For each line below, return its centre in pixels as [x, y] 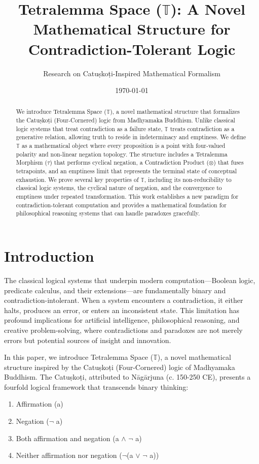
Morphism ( [32, 162]
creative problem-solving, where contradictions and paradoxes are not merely [123, 330]
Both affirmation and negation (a [67, 438]
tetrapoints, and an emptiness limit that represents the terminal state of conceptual [126, 171]
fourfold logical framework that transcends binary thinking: [96, 386]
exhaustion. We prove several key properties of [77, 179]
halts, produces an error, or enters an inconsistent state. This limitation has [122, 310]
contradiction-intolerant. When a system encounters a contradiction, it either [124, 300]
